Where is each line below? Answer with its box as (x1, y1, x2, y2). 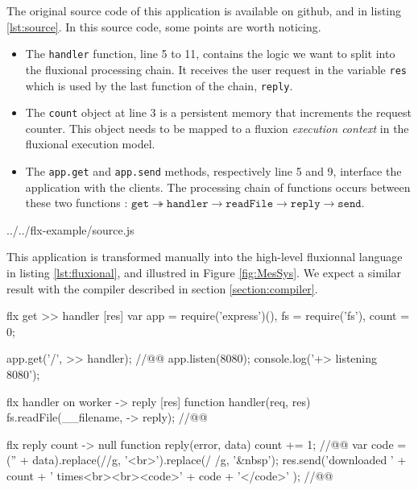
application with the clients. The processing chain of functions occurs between (25, 178, 411, 195)
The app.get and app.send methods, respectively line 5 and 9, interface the (25, 163, 402, 179)
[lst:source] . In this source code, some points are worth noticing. (6, 18, 321, 35)
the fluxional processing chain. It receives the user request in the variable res (25, 60, 407, 77)
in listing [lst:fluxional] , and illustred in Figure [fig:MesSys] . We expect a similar (6, 264, 402, 281)
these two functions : (25, 194, 128, 211)
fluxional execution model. (25, 135, 155, 152)
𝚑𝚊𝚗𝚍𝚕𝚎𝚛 (167, 198, 209, 210)
